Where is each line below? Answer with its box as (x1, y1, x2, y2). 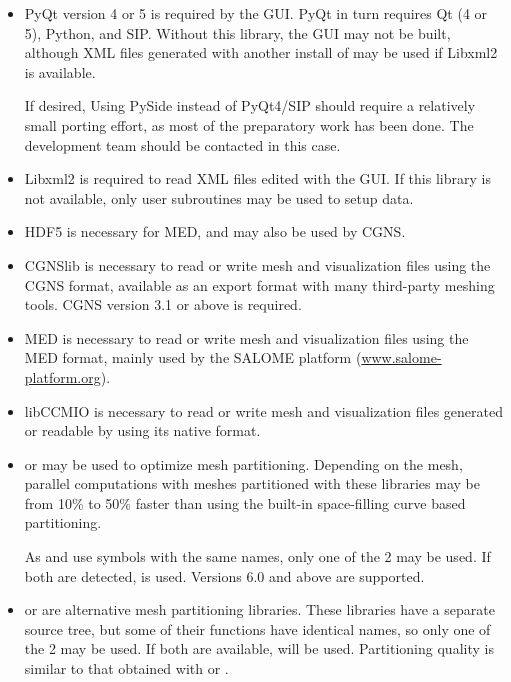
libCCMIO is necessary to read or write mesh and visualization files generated (24, 400, 503, 421)
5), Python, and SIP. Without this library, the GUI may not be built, (24, 22, 451, 43)
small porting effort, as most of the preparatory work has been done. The (24, 114, 474, 135)
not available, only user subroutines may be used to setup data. (24, 187, 414, 208)
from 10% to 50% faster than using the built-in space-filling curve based (24, 492, 466, 513)
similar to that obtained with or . (24, 658, 229, 679)
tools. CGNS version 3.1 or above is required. (24, 294, 302, 315)
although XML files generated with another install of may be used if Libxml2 (24, 42, 498, 63)
